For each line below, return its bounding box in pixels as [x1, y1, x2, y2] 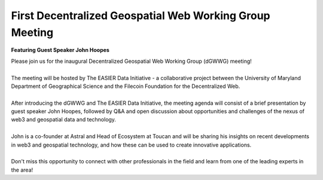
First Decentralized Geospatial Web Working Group [11, 9, 270, 22]
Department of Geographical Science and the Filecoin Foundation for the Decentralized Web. [11, 83, 240, 90]
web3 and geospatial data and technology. [11, 116, 117, 123]
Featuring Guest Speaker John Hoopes [11, 47, 110, 54]
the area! [11, 166, 33, 173]
